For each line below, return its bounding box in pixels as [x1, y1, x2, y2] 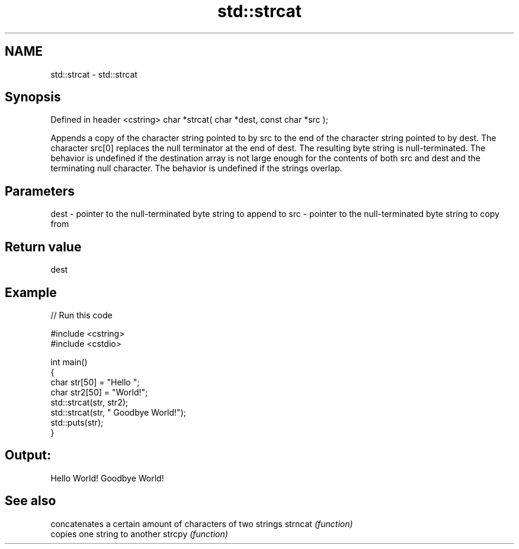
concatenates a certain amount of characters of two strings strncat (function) [50, 518, 353, 529]
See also [5, 493, 56, 509]
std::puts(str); [50, 417, 104, 427]
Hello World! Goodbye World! [50, 473, 164, 483]
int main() [50, 356, 88, 367]
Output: [5, 448, 51, 463]
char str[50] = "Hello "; [50, 376, 140, 387]
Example [5, 285, 57, 300]
